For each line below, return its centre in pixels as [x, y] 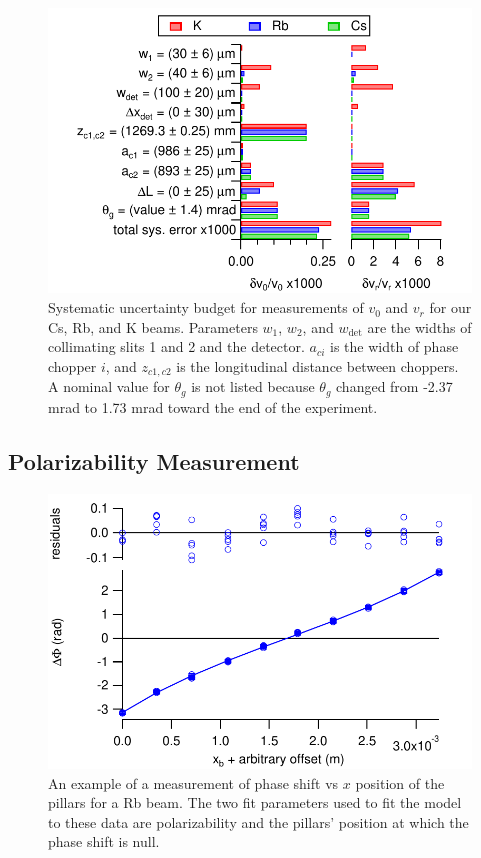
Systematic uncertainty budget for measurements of [206, 307]
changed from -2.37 [394, 386]
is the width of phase [394, 346]
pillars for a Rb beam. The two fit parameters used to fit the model [255, 802]
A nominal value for [109, 386]
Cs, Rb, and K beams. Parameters [153, 326]
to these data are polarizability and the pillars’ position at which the [258, 821]
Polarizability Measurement [154, 460]
